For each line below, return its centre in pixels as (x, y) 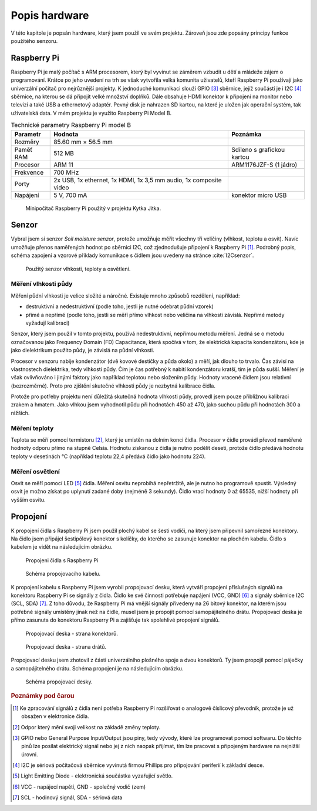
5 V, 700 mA (70, 195)
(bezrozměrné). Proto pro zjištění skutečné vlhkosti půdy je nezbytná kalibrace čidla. (113, 386)
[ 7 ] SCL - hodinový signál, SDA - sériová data (68, 797)
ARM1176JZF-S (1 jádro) (264, 165)
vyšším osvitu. (28, 499)
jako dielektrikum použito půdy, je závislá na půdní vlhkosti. (83, 351)
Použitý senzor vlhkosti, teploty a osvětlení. (78, 269)
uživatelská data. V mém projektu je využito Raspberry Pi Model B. (91, 113)
